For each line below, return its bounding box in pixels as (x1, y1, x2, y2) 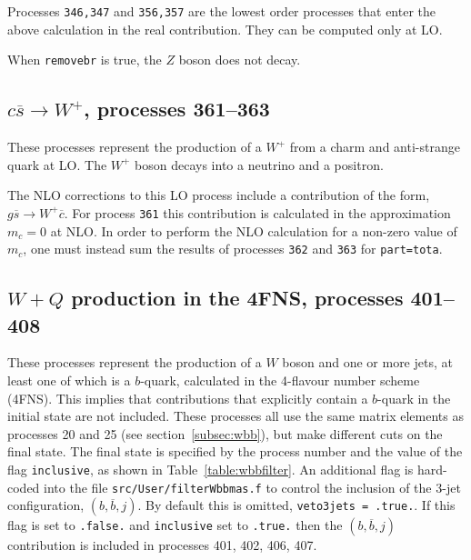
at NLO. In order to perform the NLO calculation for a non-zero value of (50, 221, 457, 240)
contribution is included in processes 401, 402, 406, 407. (7, 535, 317, 555)
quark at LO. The (7, 155, 107, 174)
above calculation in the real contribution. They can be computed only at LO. (7, 19, 443, 38)
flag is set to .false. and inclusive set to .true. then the (7, 515, 343, 535)
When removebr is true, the (7, 50, 162, 69)
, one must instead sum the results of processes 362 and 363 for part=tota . (23, 239, 443, 258)
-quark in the (377, 388, 451, 407)
